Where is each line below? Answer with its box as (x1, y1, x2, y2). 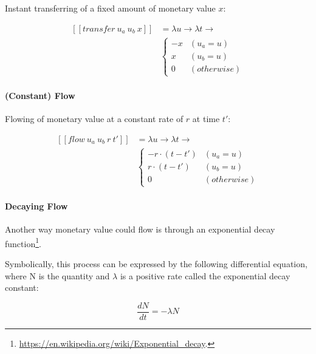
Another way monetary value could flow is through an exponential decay (5, 223, 275, 236)
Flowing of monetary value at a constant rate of (5, 112, 184, 125)
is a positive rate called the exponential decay (120, 269, 290, 282)
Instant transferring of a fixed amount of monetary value (5, 2, 216, 14)
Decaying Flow (5, 199, 68, 212)
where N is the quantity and (5, 269, 110, 282)
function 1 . (5, 235, 41, 250)
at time (192, 112, 220, 125)
